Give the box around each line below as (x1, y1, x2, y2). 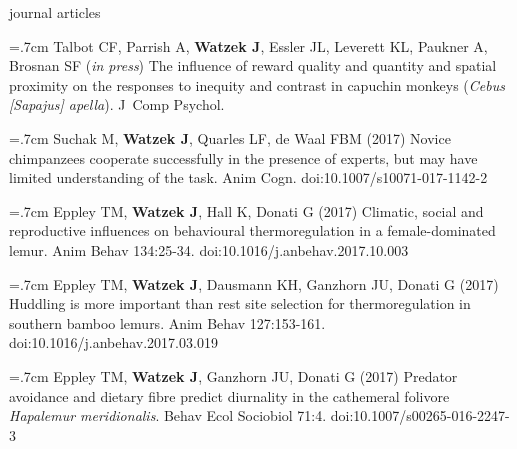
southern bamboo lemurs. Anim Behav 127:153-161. (9, 312, 326, 333)
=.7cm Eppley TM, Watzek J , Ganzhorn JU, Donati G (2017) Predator (9, 365, 458, 386)
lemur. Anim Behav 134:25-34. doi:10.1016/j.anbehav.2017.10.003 (9, 239, 409, 260)
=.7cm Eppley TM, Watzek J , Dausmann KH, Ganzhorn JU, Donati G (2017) (9, 273, 499, 294)
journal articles (9, 2, 101, 22)
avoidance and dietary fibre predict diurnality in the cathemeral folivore (9, 385, 450, 406)
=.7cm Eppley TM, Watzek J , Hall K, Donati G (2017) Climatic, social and (9, 200, 484, 221)
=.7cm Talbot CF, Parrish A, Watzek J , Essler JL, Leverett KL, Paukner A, (9, 35, 488, 56)
